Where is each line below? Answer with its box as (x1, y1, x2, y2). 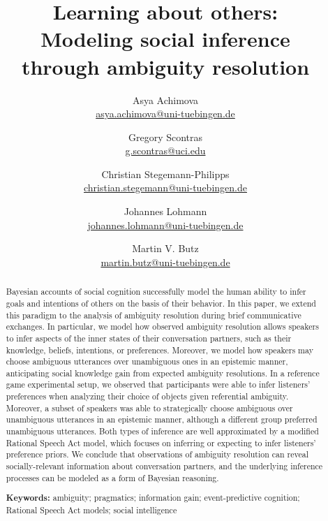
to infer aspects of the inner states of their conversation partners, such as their (6, 332, 292, 344)
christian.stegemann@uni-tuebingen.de (84, 180, 247, 195)
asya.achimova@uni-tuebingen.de (96, 106, 235, 121)
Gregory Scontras (128, 129, 203, 144)
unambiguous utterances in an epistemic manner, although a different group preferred (6, 413, 318, 425)
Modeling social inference (40, 24, 290, 53)
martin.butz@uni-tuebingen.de (100, 254, 230, 269)
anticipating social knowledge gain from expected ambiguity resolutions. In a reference (6, 367, 320, 379)
